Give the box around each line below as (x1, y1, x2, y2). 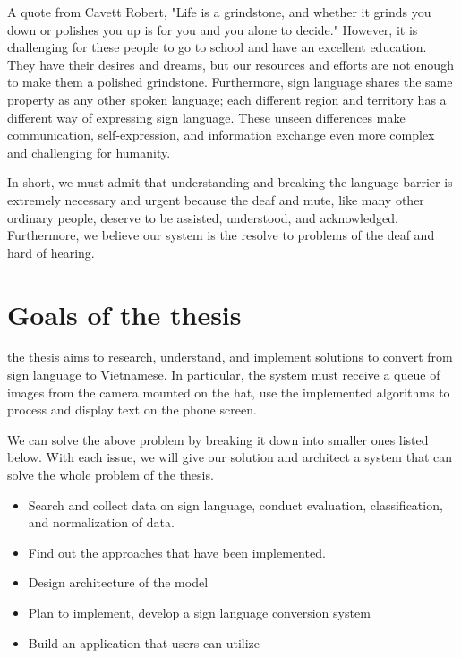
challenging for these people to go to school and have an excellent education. (7, 38, 427, 56)
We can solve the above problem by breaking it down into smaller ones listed (7, 430, 429, 449)
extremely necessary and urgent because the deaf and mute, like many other (7, 190, 424, 209)
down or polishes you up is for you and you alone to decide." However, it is (7, 20, 418, 38)
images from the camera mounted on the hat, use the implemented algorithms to (7, 382, 450, 401)
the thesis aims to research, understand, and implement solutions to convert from (7, 347, 453, 366)
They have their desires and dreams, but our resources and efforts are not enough (7, 55, 454, 73)
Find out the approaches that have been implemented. (28, 543, 326, 561)
